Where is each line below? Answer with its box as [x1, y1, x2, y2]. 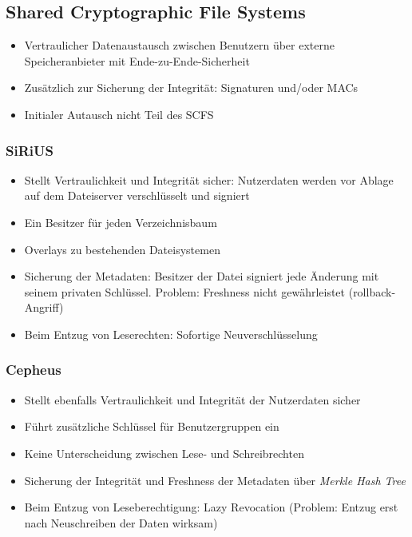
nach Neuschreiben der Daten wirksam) [24, 514, 218, 531]
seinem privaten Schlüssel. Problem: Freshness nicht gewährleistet [24, 283, 346, 300]
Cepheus [6, 360, 61, 380]
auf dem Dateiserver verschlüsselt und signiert [24, 187, 250, 204]
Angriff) [24, 299, 64, 316]
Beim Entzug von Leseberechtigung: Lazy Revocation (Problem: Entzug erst [24, 499, 398, 515]
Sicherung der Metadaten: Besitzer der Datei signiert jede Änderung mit [24, 268, 379, 284]
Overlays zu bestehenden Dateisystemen [24, 241, 220, 257]
